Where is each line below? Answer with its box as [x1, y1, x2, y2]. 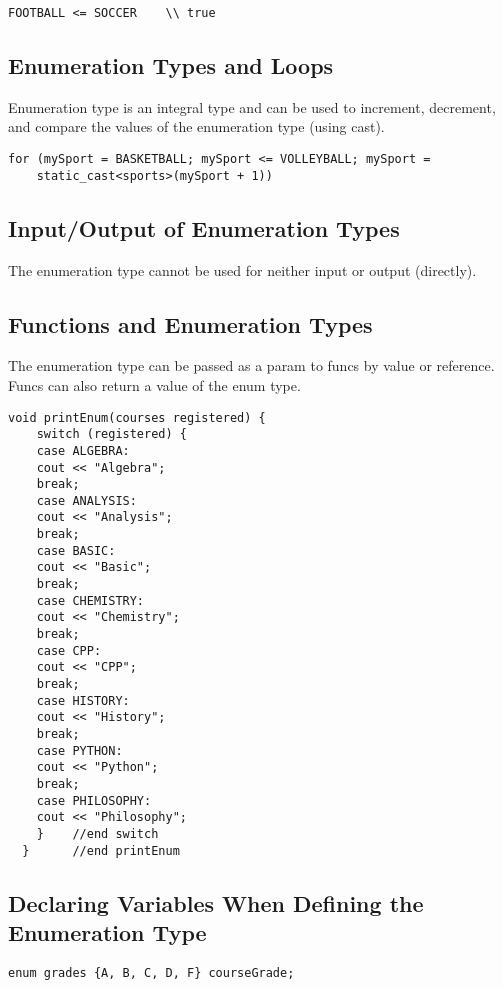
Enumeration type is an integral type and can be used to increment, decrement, [8, 96, 496, 117]
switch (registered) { [36, 427, 187, 442]
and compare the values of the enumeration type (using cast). [8, 116, 385, 137]
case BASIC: [36, 543, 116, 558]
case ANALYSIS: [36, 493, 137, 508]
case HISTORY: [36, 693, 130, 708]
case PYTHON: [36, 743, 123, 758]
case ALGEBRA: [36, 443, 130, 458]
